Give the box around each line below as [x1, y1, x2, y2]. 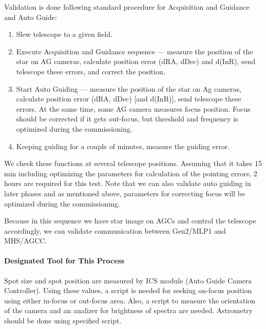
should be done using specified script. [4, 315, 122, 326]
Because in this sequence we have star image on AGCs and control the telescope [4, 215, 256, 226]
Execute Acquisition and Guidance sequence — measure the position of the [16, 46, 253, 56]
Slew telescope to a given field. [16, 29, 112, 39]
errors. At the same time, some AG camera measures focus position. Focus [16, 103, 251, 114]
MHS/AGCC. [4, 235, 47, 246]
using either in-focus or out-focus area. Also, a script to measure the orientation [4, 295, 256, 305]
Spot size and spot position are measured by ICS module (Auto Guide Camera [4, 275, 252, 285]
